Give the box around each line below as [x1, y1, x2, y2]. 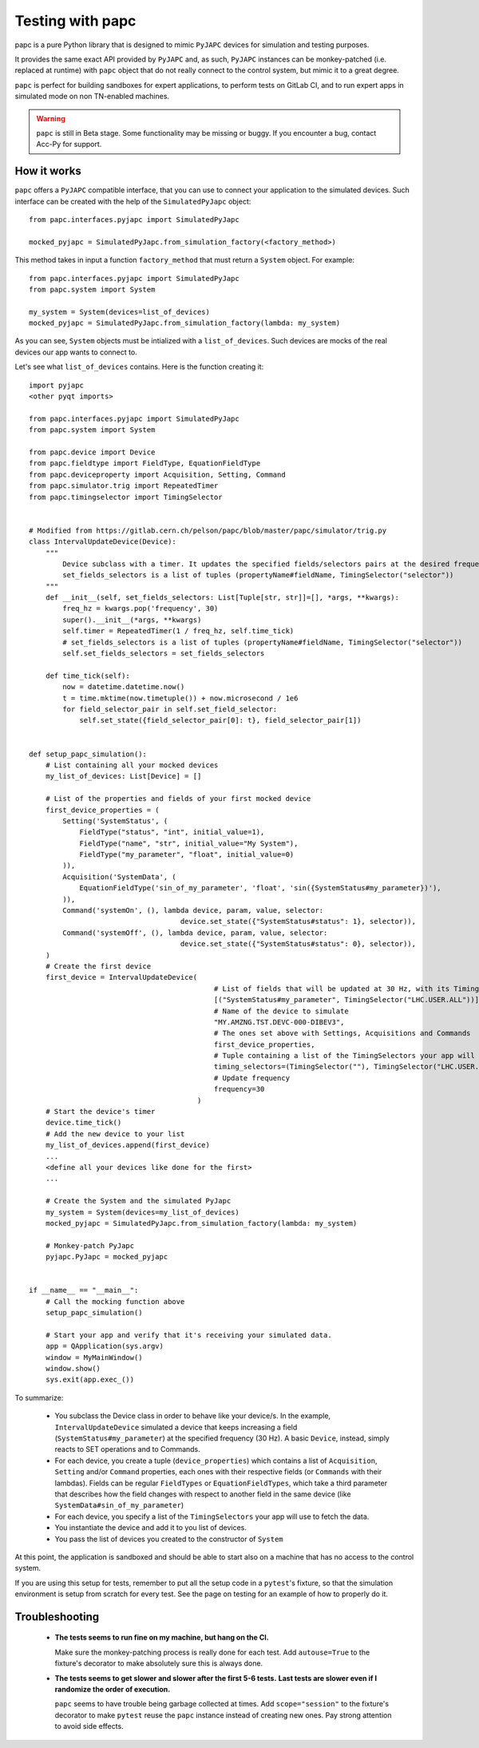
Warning [36, 113, 65, 123]
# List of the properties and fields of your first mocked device [45, 795, 311, 803]
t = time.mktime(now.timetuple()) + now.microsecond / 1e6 [62, 693, 299, 703]
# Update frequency [213, 1073, 291, 1082]
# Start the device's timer [45, 1107, 156, 1116]
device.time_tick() [45, 1118, 122, 1128]
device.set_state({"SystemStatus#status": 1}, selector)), [180, 917, 417, 926]
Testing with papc [14, 12, 137, 30]
